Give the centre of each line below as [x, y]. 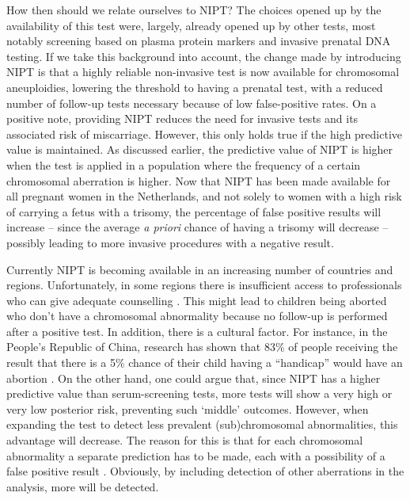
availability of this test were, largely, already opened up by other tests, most [191, 25]
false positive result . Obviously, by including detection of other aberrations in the [205, 471]
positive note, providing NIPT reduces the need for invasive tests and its [182, 118]
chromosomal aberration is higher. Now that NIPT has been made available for [199, 180]
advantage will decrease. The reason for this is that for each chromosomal [185, 440]
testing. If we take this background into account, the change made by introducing [204, 56]
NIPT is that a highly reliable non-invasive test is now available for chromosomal [203, 72]
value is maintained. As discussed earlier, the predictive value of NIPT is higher [200, 149]
